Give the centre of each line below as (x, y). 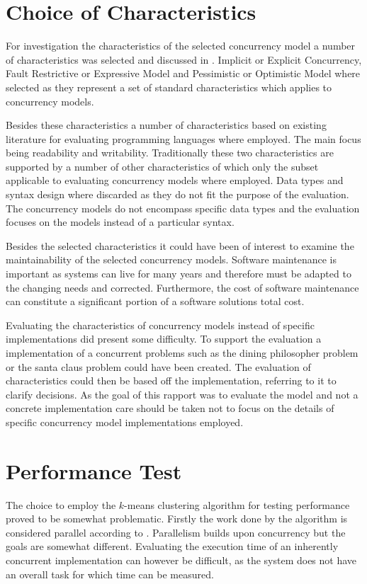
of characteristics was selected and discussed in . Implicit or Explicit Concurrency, (184, 59)
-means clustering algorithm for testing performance (237, 504)
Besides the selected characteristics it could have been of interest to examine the (180, 245)
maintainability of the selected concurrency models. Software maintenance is (171, 259)
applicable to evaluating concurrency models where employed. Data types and (175, 180)
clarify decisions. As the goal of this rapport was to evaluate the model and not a (182, 394)
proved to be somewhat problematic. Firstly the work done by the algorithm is (177, 519)
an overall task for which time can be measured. (110, 574)
